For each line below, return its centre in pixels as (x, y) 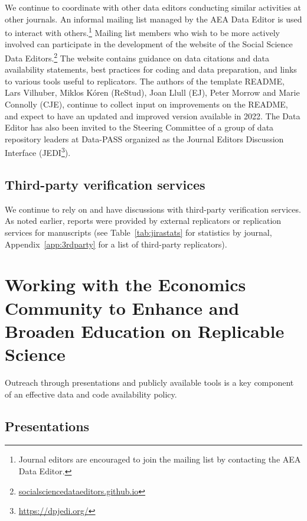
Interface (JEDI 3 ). (38, 152)
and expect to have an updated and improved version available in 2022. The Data (153, 115)
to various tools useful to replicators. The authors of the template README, (145, 81)
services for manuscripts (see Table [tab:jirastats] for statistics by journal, (138, 232)
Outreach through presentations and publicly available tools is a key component (149, 382)
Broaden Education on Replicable (145, 330)
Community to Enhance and (122, 307)
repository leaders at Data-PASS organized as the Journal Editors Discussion (144, 139)
